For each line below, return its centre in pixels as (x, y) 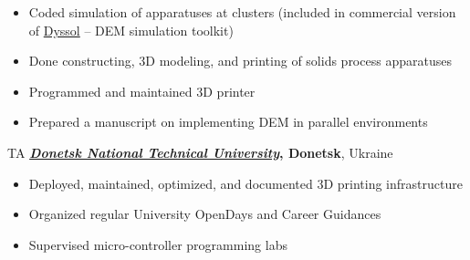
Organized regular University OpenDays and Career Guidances (205, 214)
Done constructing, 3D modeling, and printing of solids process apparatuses (240, 61)
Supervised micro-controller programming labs (158, 244)
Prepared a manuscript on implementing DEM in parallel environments (228, 122)
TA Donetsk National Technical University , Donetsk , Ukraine (200, 152)
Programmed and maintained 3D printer (142, 91)
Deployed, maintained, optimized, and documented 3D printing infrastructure (245, 183)
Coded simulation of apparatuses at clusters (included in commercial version (242, 12)
